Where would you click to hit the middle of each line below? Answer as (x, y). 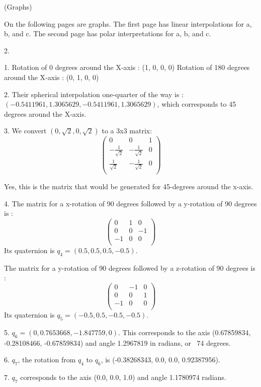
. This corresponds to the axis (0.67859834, (185, 332)
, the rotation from (47, 360)
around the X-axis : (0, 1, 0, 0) (52, 77)
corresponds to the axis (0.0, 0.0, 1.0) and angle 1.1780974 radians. (123, 377)
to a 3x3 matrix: (127, 131)
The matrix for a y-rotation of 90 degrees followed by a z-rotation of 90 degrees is (130, 267)
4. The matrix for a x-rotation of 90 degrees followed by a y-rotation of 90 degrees (130, 203)
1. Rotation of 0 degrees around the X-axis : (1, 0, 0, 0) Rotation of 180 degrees (127, 67)
